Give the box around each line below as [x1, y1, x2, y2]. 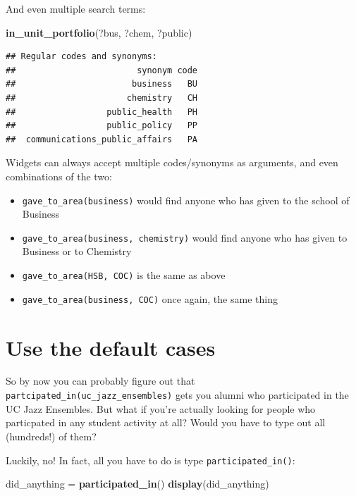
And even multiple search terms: [6, 1, 146, 15]
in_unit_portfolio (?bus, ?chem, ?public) [6, 25, 192, 39]
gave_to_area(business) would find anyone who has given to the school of [22, 192, 350, 207]
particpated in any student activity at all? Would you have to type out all [6, 415, 326, 430]
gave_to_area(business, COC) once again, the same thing [22, 291, 278, 306]
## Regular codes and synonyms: [6, 51, 157, 62]
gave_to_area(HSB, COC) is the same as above [22, 268, 226, 283]
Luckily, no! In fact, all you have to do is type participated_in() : [6, 452, 295, 467]
